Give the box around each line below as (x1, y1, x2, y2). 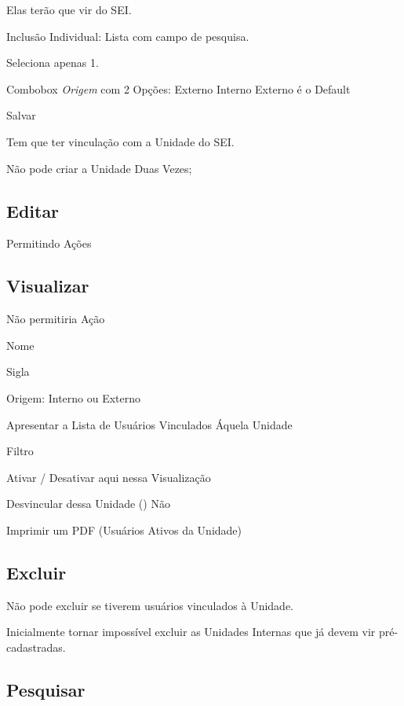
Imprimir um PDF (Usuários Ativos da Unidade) (6, 521, 242, 538)
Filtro (6, 443, 34, 459)
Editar (6, 198, 60, 222)
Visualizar (6, 274, 89, 298)
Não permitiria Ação (6, 311, 105, 327)
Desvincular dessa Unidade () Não (6, 495, 170, 512)
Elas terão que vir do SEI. (6, 2, 132, 17)
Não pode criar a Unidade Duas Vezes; (6, 160, 192, 176)
